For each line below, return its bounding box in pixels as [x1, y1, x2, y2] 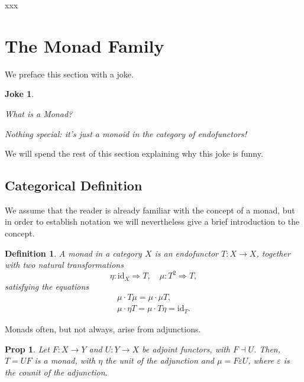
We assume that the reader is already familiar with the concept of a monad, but [5, 203, 295, 216]
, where [248, 354, 274, 367]
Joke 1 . [5, 88, 34, 100]
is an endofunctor [154, 247, 219, 259]
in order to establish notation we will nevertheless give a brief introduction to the [5, 215, 300, 228]
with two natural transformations [5, 258, 124, 271]
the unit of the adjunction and [105, 354, 215, 367]
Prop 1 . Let [5, 342, 50, 355]
